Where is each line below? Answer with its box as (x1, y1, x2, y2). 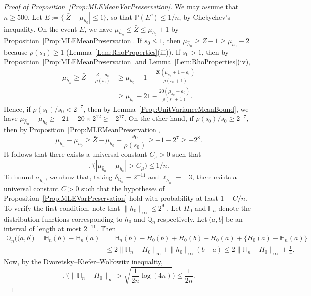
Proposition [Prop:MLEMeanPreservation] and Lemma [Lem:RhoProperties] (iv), (4, 56, 251, 66)
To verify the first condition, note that (4, 202, 120, 213)
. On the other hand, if (124, 113, 194, 123)
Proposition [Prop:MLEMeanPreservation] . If (4, 35, 142, 45)
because (4, 47, 28, 57)
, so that (106, 11, 133, 22)
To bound (4, 172, 34, 182)
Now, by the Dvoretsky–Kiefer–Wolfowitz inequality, (4, 256, 163, 267)
